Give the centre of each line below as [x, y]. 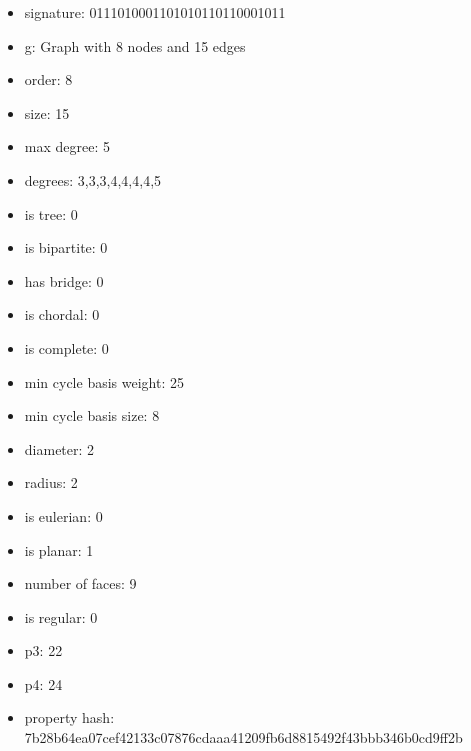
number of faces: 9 [80, 583]
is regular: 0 [61, 616]
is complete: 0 [66, 347]
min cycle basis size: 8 [92, 415]
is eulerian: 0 [63, 515]
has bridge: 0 [64, 280]
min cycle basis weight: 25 [104, 381]
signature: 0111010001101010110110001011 [155, 12]
